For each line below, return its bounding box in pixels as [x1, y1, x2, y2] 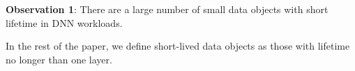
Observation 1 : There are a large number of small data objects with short [6, 2, 328, 16]
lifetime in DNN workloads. [6, 15, 123, 30]
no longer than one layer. [6, 52, 112, 66]
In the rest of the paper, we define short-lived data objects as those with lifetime [6, 39, 350, 53]
